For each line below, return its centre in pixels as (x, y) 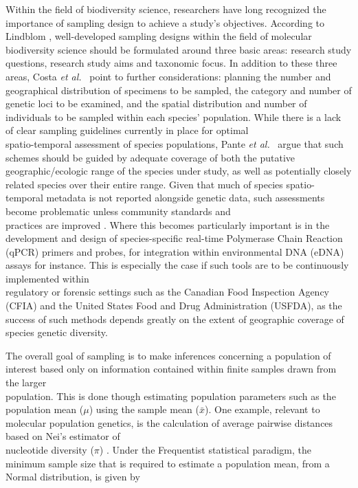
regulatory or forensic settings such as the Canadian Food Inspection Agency (167, 292)
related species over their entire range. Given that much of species (144, 184)
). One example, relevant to (262, 409)
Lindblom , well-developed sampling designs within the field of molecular (159, 36)
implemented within (47, 278)
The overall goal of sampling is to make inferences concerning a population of (168, 355)
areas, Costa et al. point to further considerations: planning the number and (168, 76)
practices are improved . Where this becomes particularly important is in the (168, 224)
